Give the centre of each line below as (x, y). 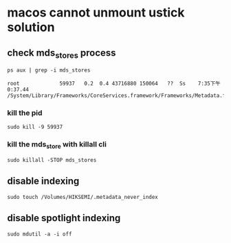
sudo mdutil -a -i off (40, 234)
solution (31, 27)
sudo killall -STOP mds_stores (52, 160)
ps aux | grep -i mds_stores (49, 70)
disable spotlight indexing (64, 218)
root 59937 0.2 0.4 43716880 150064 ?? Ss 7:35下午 (114, 84)
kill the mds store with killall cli (57, 145)
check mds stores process (62, 53)
